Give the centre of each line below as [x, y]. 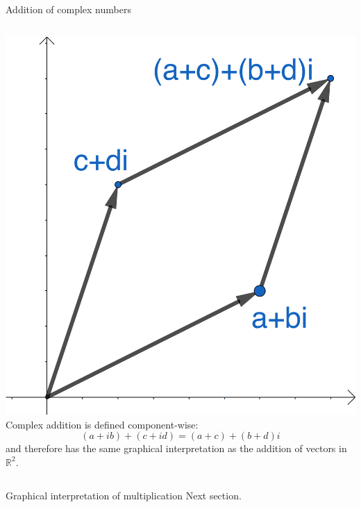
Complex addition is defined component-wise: [102, 424]
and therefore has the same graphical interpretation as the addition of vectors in [176, 448]
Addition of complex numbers [68, 9]
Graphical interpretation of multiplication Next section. [124, 495]
